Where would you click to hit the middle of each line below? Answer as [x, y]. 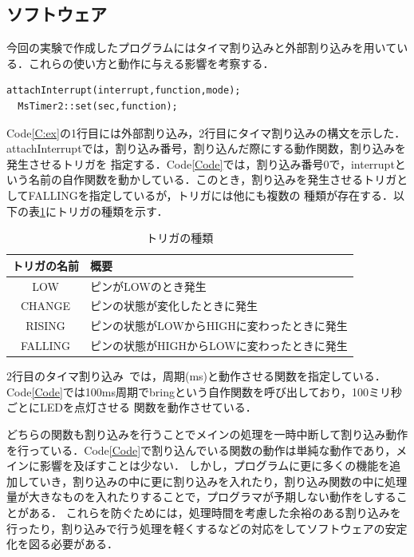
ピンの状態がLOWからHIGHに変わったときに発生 [219, 326]
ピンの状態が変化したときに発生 [174, 306]
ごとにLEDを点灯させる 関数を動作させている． [132, 407]
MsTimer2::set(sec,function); [98, 106]
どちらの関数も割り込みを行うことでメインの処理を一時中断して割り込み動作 [207, 434]
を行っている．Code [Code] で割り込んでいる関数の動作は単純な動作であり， [201, 450]
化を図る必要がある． [62, 544]
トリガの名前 [45, 265]
